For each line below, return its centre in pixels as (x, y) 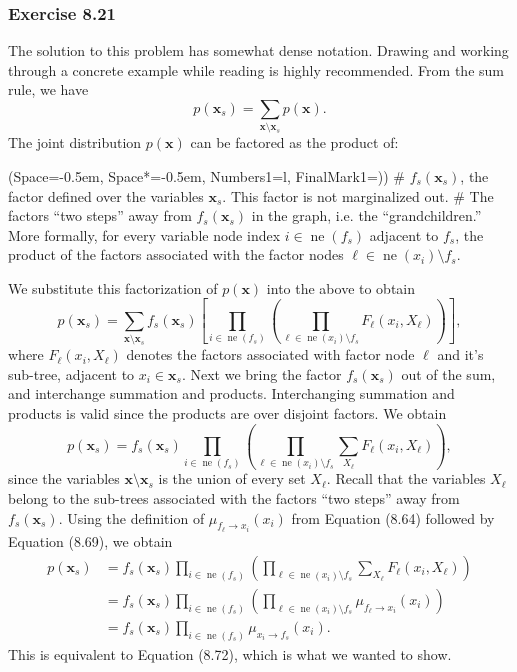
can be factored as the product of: (294, 142)
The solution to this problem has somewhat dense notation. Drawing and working (258, 50)
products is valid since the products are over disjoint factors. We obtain (227, 413)
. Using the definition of (131, 517)
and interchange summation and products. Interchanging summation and (231, 393)
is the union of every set (232, 478)
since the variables (64, 478)
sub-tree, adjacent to (71, 373)
